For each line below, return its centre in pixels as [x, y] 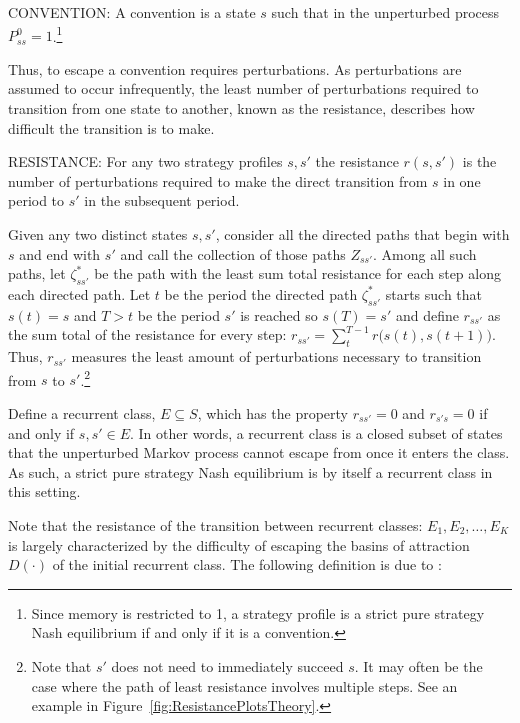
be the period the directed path [261, 293]
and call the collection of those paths [233, 253]
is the [479, 161]
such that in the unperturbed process [385, 12]
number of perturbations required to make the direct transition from [218, 180]
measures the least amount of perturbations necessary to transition [276, 356]
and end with [60, 253]
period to [36, 200]
